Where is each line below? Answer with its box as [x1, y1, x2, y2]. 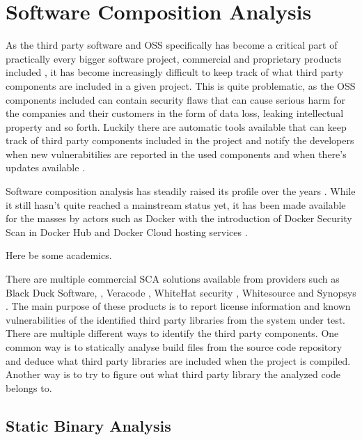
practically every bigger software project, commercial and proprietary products [6, 51, 342, 65]
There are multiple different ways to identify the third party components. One [6, 326, 339, 340]
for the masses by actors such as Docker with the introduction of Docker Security [6, 211, 352, 226]
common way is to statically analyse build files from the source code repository [6, 340, 343, 354]
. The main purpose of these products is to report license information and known [6, 299, 351, 313]
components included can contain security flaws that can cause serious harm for [6, 92, 345, 107]
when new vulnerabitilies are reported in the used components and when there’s [6, 146, 347, 161]
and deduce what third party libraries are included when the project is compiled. [6, 353, 351, 368]
